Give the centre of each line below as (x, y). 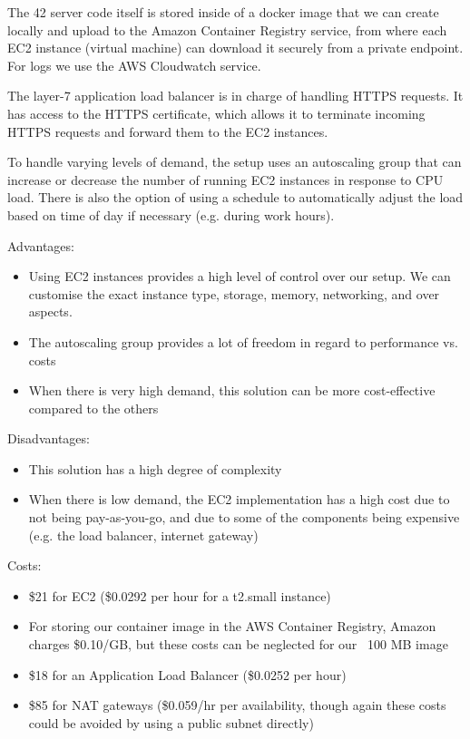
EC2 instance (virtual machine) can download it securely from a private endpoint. (235, 48)
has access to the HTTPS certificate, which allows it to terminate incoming (216, 113)
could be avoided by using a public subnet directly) (171, 722)
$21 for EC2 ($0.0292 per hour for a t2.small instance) (180, 595)
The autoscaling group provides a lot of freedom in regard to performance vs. (243, 341)
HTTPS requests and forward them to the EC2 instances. (168, 131)
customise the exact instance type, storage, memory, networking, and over (234, 293)
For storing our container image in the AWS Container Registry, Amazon (232, 626)
